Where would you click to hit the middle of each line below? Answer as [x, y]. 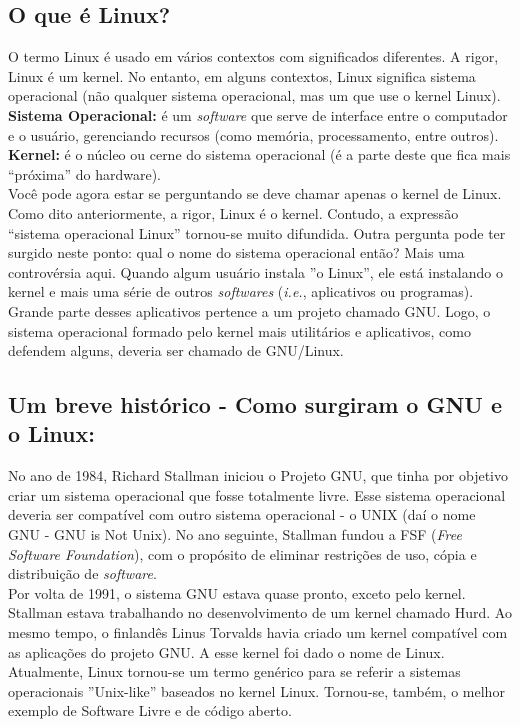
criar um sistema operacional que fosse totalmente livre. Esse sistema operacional [257, 494]
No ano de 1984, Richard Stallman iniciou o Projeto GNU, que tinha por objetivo [258, 475]
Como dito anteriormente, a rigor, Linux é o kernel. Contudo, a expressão [233, 212]
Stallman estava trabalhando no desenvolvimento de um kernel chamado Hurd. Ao [260, 612]
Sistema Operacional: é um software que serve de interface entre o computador [258, 114]
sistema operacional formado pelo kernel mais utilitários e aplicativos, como [239, 330]
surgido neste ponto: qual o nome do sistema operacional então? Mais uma [236, 252]
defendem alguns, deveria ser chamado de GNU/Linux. [176, 350]
